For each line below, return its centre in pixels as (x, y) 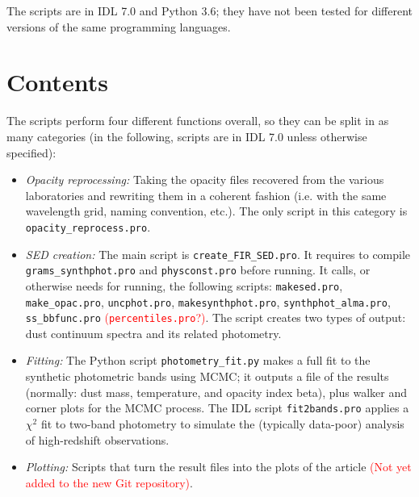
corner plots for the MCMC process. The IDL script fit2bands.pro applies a (217, 408)
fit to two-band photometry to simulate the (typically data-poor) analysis (222, 423)
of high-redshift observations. (97, 439)
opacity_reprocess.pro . (88, 226)
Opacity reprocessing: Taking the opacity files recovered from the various (205, 180)
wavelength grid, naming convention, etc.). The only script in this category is (216, 211)
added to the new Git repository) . (109, 482)
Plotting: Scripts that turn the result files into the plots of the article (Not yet (218, 467)
